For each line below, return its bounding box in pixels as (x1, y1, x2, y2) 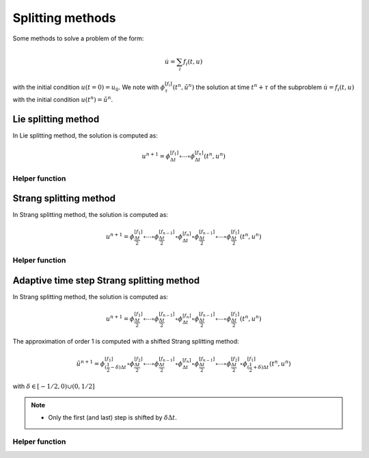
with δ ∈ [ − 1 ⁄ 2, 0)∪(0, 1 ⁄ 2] (12, 382, 95, 390)
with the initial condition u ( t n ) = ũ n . (12, 94, 113, 104)
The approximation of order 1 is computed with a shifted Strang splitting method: (12, 338, 239, 346)
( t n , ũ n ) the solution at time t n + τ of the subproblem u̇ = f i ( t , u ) (172, 82, 355, 93)
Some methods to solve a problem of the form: (12, 34, 144, 42)
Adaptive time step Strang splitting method (12, 275, 200, 287)
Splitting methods (12, 10, 116, 25)
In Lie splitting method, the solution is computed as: (12, 131, 159, 140)
